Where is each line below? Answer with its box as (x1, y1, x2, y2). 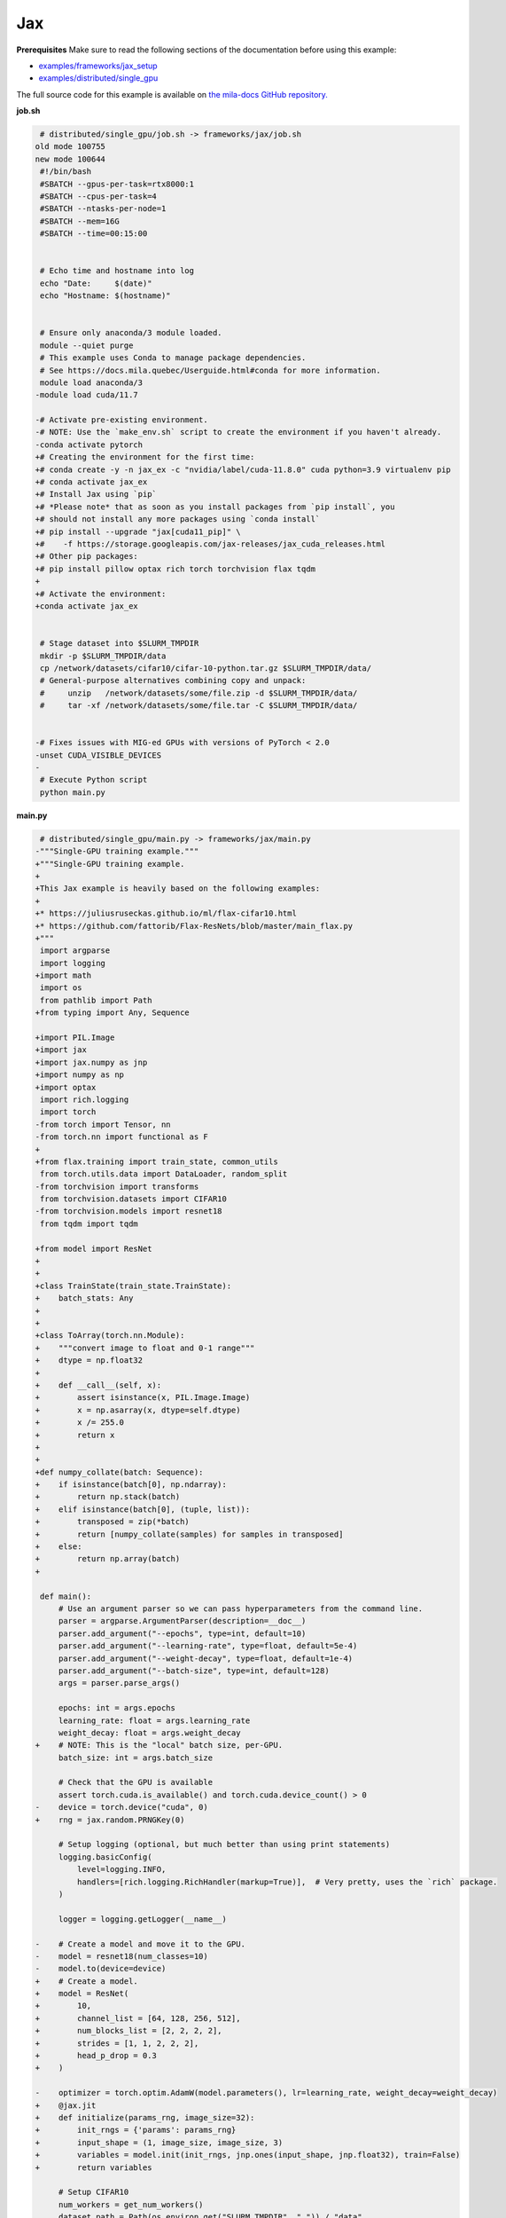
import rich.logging (40, 1094, 129, 1105)
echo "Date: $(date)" (40, 278, 152, 288)
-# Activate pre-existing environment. (35, 415, 208, 425)
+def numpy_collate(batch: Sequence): (35, 1467, 204, 1477)
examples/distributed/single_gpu (38, 73, 159, 83)
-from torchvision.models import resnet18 (35, 1207, 222, 1216)
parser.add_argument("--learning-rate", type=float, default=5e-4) (58, 1641, 358, 1651)
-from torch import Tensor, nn (35, 1119, 172, 1129)
